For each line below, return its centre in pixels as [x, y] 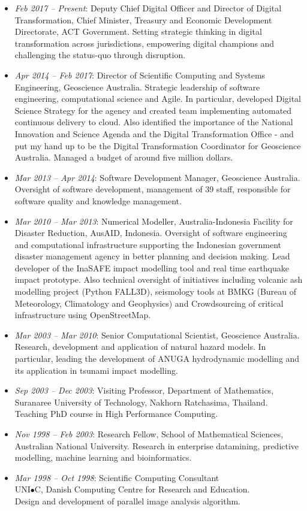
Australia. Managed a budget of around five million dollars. [124, 157]
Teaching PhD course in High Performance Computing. [116, 414]
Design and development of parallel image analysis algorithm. [127, 501]
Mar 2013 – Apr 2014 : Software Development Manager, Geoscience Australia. [157, 177]
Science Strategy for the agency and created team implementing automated [153, 110]
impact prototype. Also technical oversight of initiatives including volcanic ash [159, 279]
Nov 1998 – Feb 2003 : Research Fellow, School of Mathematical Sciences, [149, 434]
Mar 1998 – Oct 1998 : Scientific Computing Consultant [117, 477]
